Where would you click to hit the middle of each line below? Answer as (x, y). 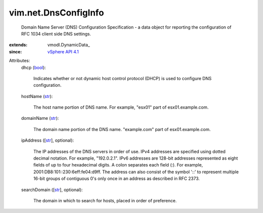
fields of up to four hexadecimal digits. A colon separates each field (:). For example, (118, 165)
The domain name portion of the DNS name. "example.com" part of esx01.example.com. (122, 129)
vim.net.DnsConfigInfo (56, 13)
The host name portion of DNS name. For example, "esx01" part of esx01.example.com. (121, 107)
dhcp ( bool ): (34, 67)
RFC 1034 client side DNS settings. (56, 33)
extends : (18, 45)
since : (15, 51)
